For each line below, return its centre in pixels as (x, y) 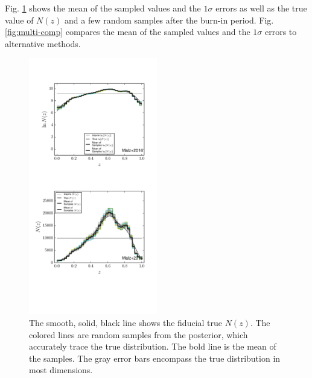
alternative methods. (43, 43)
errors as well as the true (261, 8)
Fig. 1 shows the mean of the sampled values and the (103, 8)
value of (19, 20)
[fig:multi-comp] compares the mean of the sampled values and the (128, 32)
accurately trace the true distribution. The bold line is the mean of (153, 346)
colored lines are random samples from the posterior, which (138, 334)
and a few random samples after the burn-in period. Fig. (169, 20)
